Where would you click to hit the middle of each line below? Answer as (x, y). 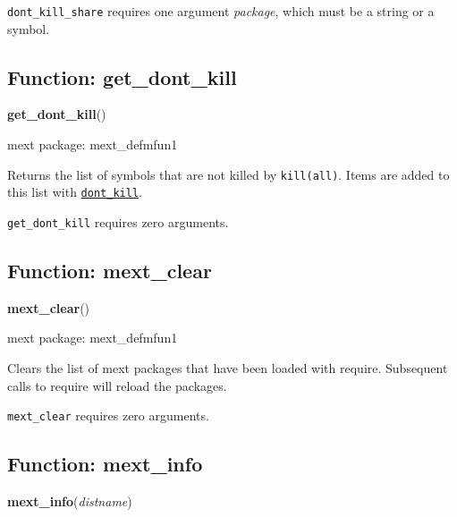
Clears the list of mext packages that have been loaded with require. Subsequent (228, 368)
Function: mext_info (105, 464)
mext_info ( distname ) (70, 501)
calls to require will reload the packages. (117, 385)
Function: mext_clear (110, 270)
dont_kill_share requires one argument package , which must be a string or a (221, 11)
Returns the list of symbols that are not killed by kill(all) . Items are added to (228, 174)
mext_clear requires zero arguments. (108, 415)
